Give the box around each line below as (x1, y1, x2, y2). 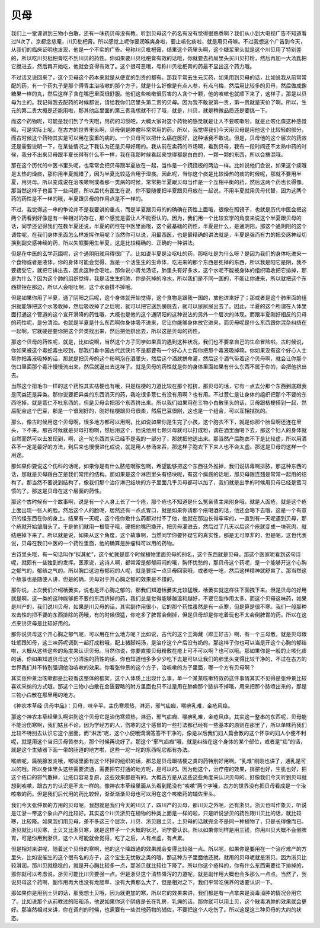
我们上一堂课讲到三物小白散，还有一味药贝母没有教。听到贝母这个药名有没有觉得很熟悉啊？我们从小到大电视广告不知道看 (11, 30, 307, 37)
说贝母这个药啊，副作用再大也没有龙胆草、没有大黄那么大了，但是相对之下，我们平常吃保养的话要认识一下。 (11, 879, 276, 886)
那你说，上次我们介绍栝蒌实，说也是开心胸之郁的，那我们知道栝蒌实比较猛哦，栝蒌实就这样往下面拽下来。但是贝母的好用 (11, 586, 307, 593)
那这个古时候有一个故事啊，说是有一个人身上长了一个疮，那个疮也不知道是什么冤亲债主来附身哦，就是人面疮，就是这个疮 (11, 498, 307, 506)
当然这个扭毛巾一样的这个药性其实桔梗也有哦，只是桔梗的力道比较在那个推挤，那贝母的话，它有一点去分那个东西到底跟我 (11, 383, 307, 390)
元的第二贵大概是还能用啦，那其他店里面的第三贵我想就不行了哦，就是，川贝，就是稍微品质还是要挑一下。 (11, 107, 271, 114)
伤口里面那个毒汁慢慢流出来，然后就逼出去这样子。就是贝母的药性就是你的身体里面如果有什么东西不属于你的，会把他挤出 (11, 363, 307, 370)
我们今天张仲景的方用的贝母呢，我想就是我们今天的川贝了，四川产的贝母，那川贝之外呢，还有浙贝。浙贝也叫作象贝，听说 (11, 801, 307, 808)
